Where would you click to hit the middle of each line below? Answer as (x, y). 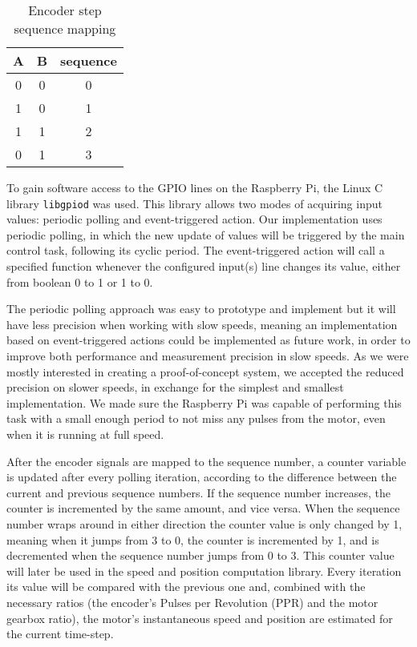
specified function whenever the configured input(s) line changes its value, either (204, 266)
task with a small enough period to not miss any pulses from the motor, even (196, 418)
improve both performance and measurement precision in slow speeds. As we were (208, 356)
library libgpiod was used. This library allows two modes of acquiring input (194, 203)
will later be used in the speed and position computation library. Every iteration (204, 571)
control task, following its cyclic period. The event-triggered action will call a (196, 250)
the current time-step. (60, 634)
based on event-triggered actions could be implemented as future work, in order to (208, 340)
